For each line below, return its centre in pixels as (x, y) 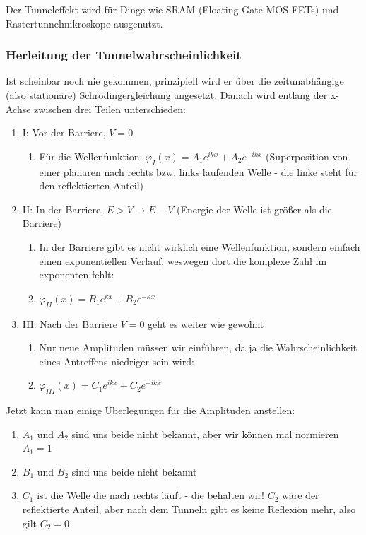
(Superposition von (307, 156)
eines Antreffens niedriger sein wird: (117, 361)
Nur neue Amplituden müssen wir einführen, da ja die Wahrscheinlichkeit (198, 347)
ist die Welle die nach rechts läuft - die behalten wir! (150, 495)
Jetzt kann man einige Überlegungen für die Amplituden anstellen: (150, 410)
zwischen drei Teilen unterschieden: (110, 108)
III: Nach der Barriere (70, 323)
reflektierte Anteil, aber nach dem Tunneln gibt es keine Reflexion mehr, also (189, 509)
